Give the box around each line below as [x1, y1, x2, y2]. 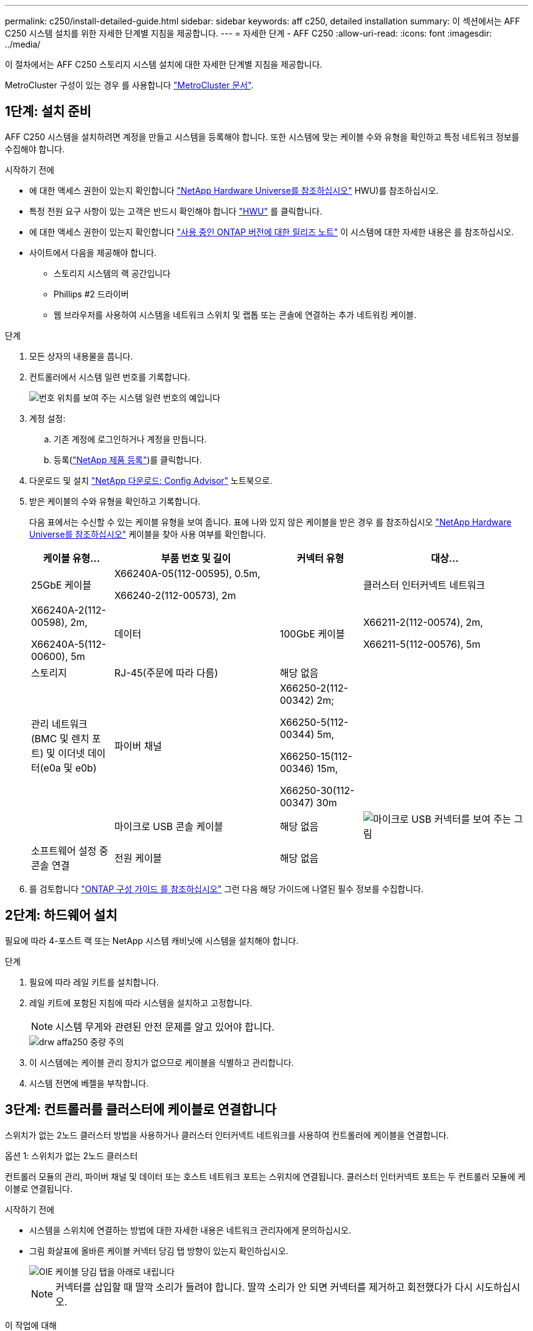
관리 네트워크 [31, 717, 88, 730]
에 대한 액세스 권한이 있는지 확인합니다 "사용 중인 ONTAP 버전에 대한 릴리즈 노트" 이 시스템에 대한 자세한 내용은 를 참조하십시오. [29, 226, 514, 237]
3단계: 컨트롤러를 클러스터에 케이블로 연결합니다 [5, 1102, 277, 1118]
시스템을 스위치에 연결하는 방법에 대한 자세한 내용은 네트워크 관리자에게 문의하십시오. [29, 1224, 351, 1235]
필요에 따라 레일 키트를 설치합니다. [29, 976, 159, 987]
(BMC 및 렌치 [31, 732, 89, 745]
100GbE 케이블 [279, 627, 345, 640]
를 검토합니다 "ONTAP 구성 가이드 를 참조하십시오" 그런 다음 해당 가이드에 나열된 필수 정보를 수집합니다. [29, 883, 423, 894]
